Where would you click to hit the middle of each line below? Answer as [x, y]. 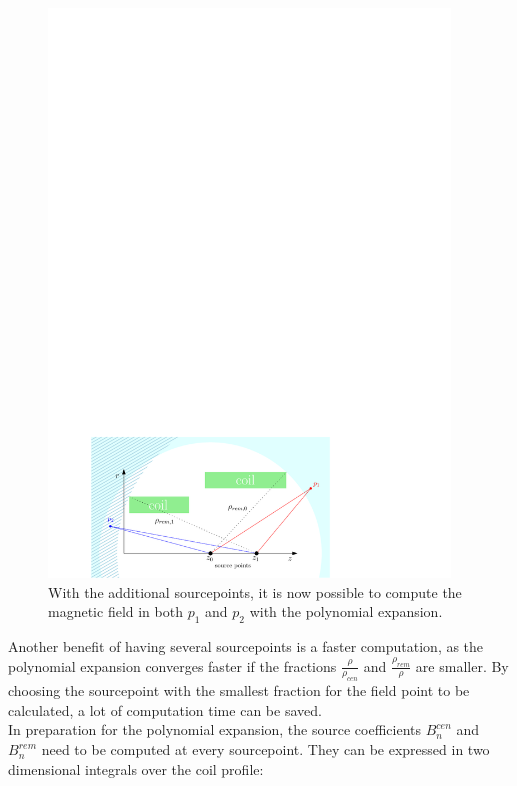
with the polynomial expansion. [346, 611]
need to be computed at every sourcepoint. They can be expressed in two [265, 749]
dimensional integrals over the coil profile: [136, 768]
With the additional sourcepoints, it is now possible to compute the [255, 591]
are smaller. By [462, 665]
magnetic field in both [115, 611]
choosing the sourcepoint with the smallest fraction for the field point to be [239, 690]
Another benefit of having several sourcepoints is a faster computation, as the [246, 645]
